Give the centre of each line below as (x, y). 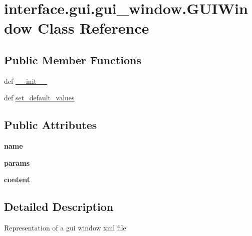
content (17, 180)
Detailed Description (59, 207)
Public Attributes (51, 125)
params (17, 162)
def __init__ (26, 81)
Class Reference (93, 28)
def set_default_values (39, 98)
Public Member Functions (73, 60)
